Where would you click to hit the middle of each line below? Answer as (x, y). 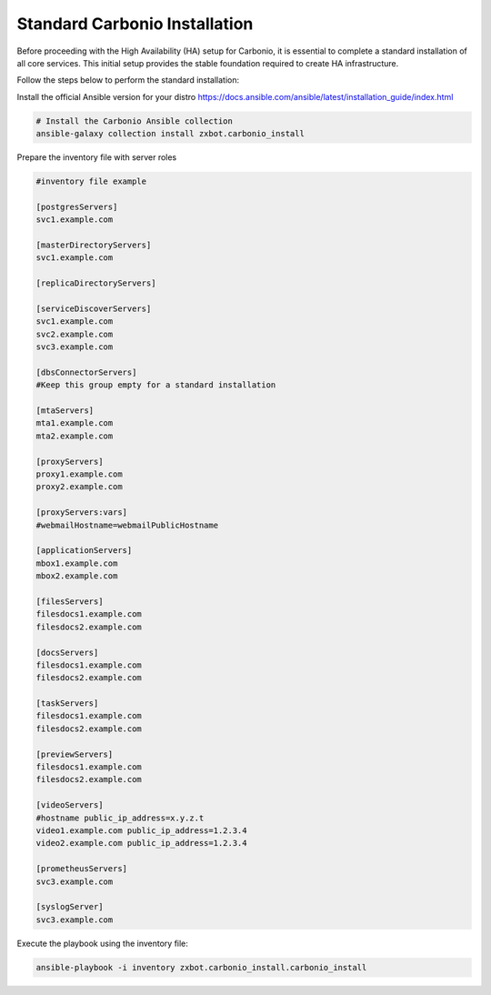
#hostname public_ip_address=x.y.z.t (120, 818)
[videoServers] (70, 805)
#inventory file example (91, 181)
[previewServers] (75, 754)
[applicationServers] (84, 551)
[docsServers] (67, 652)
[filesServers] (70, 601)
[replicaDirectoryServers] (96, 283)
